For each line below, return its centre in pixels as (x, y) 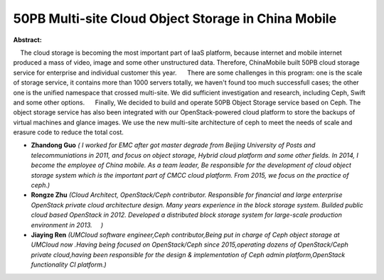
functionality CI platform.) (69, 265)
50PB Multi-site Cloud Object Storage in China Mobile (175, 18)
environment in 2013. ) (67, 225)
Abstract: (27, 40)
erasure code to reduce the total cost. (69, 132)
